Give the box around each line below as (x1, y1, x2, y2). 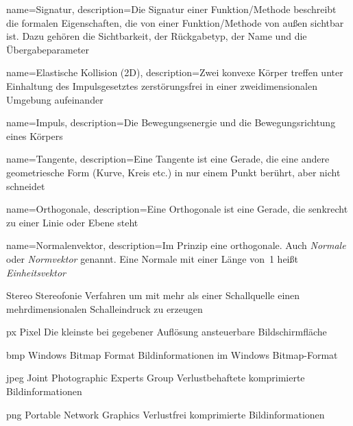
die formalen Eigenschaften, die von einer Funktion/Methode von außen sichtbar (6, 15, 344, 29)
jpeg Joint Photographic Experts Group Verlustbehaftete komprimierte (6, 370, 305, 385)
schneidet (6, 178, 45, 193)
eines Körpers (6, 128, 63, 143)
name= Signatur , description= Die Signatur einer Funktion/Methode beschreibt (6, 2, 337, 16)
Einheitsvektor (6, 265, 66, 279)
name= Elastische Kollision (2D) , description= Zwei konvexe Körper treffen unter (6, 65, 343, 80)
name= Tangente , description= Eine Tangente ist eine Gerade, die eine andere (6, 152, 330, 166)
